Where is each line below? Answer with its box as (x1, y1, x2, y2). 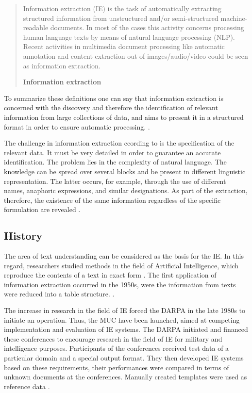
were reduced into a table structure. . (4, 289, 115, 299)
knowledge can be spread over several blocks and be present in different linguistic (4, 166, 246, 176)
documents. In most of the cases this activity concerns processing (50, 22, 244, 33)
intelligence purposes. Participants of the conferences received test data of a (4, 343, 229, 353)
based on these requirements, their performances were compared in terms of (4, 362, 229, 372)
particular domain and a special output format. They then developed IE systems (4, 353, 244, 363)
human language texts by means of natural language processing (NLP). (23, 32, 235, 42)
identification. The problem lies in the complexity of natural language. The (4, 157, 227, 167)
